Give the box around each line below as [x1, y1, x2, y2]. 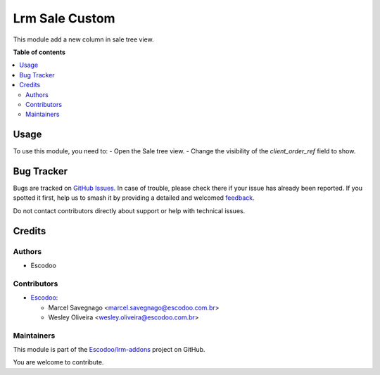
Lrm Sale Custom [13, 11, 115, 26]
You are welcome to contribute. [13, 358, 104, 367]
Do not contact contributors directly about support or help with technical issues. [13, 206, 246, 215]
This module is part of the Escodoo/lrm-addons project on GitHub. [13, 345, 205, 354]
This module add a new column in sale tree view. [13, 35, 154, 44]
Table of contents [13, 48, 66, 56]
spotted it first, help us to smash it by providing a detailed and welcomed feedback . [13, 193, 255, 202]
